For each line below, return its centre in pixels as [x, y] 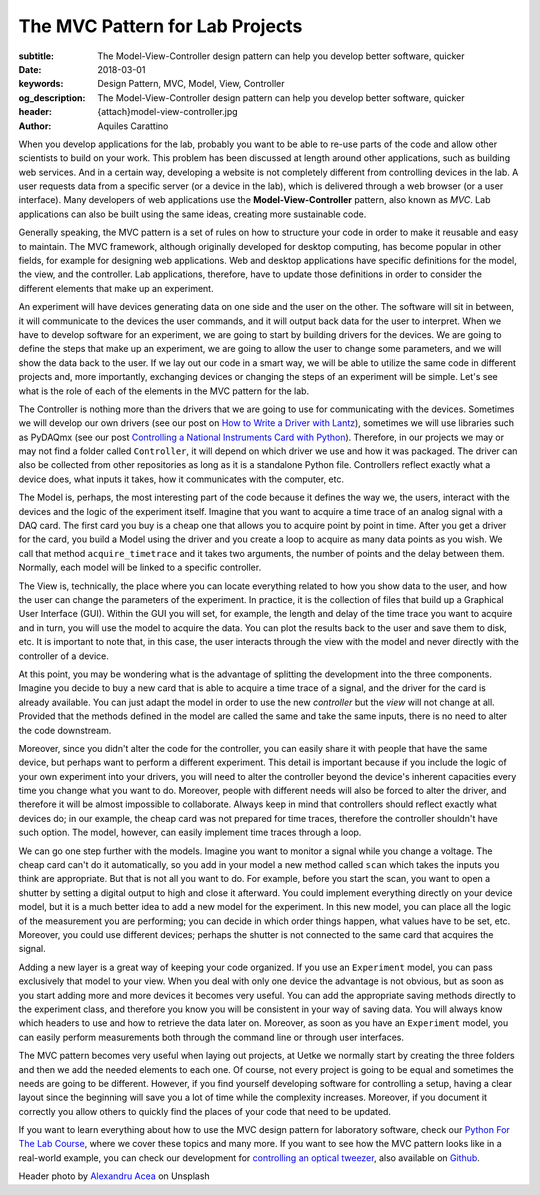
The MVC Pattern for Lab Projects [160, 26]
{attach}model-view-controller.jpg [168, 112]
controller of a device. [64, 656]
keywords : [41, 84]
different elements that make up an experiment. [116, 288]
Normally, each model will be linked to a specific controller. [140, 567]
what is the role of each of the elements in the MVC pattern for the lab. [164, 391]
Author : [35, 126]
